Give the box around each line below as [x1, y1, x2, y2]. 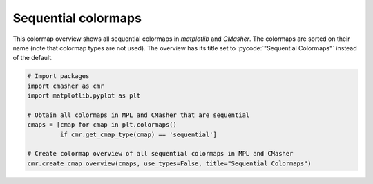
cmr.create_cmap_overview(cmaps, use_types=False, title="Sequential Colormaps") [27, 159, 312, 167]
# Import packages [27, 73, 90, 80]
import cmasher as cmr [27, 82, 104, 90]
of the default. [12, 54, 53, 62]
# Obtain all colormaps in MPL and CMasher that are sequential [27, 111, 250, 119]
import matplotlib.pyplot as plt [27, 92, 141, 100]
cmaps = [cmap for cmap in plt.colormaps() [27, 121, 178, 129]
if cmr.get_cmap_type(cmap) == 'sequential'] [59, 130, 217, 138]
